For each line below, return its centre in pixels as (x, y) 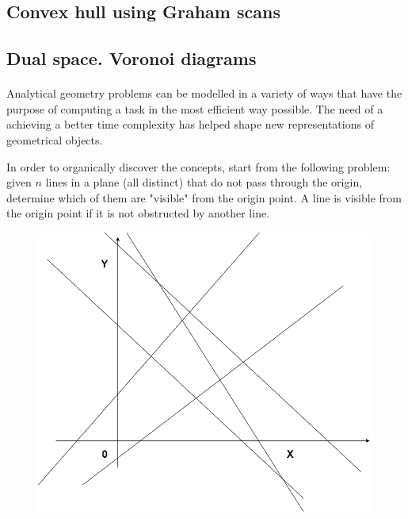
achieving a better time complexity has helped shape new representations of (190, 124)
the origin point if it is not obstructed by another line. (138, 213)
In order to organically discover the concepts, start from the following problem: (198, 166)
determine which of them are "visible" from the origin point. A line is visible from (204, 197)
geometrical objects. (55, 139)
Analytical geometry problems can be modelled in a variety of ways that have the (204, 93)
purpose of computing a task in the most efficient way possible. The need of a (195, 108)
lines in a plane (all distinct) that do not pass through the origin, (204, 182)
